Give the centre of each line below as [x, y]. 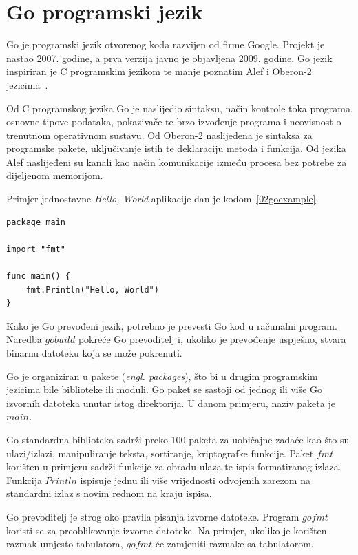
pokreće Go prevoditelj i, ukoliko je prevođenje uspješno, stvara [212, 339]
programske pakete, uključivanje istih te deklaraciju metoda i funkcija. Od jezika [176, 148]
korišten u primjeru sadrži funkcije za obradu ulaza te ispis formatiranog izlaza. [174, 467]
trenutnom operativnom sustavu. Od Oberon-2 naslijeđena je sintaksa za [159, 135]
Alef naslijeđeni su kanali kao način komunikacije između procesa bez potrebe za [177, 161]
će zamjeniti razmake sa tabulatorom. [234, 544]
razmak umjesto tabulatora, [65, 544]
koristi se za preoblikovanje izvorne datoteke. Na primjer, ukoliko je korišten [167, 530]
